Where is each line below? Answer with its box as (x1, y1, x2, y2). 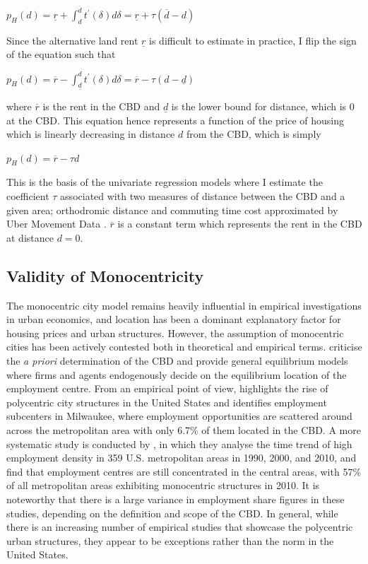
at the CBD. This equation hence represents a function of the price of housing (6, 112, 344, 127)
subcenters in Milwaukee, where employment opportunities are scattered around (6, 409, 352, 423)
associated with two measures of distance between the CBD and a (60, 189, 345, 204)
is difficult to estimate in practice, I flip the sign (149, 33, 357, 47)
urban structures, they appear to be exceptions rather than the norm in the (6, 533, 334, 548)
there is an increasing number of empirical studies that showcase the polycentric (6, 519, 353, 534)
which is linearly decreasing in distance (6, 127, 175, 141)
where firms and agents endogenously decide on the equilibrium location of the (6, 367, 347, 382)
